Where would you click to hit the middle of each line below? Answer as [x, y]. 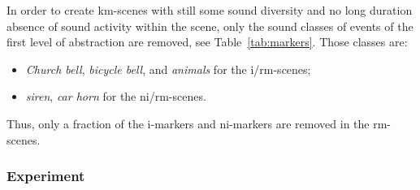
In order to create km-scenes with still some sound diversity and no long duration [210, 10]
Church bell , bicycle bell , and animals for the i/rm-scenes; [168, 69]
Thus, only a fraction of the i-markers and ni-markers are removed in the [188, 123]
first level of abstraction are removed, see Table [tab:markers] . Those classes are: [207, 42]
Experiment [46, 176]
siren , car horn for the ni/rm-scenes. [116, 96]
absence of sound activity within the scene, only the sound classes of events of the [210, 26]
